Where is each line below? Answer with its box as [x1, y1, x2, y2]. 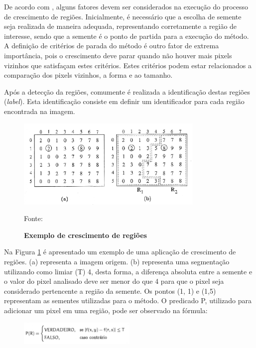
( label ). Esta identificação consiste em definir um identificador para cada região [4, 96, 245, 107]
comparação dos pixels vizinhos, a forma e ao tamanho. [4, 70, 173, 80]
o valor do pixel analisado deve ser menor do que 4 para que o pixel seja [4, 276, 224, 286]
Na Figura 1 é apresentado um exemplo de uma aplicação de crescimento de [4, 246, 236, 257]
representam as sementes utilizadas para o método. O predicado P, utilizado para [4, 295, 252, 306]
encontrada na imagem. [4, 106, 75, 116]
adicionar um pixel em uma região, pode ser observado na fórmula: [4, 305, 208, 315]
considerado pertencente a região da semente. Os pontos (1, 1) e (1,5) [4, 285, 216, 296]
